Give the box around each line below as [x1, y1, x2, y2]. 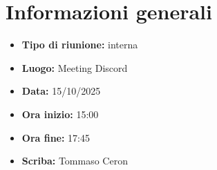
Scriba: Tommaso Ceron [21, 153, 128, 168]
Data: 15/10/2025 [21, 84, 101, 98]
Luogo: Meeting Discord [21, 60, 128, 75]
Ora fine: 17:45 [21, 130, 91, 144]
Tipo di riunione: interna [21, 37, 138, 52]
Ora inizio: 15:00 [21, 106, 99, 121]
